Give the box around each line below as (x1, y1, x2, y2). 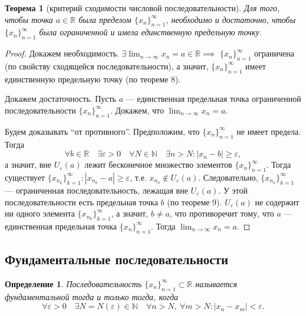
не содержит (255, 195, 300, 208)
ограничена (254, 47, 294, 59)
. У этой (218, 184, 248, 196)
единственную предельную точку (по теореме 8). (5, 72, 181, 85)
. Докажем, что (110, 104, 164, 116)
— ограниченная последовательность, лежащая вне (5, 184, 188, 196)
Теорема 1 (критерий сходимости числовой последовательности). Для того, (5, 2, 280, 14)
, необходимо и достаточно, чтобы (166, 13, 296, 25)
